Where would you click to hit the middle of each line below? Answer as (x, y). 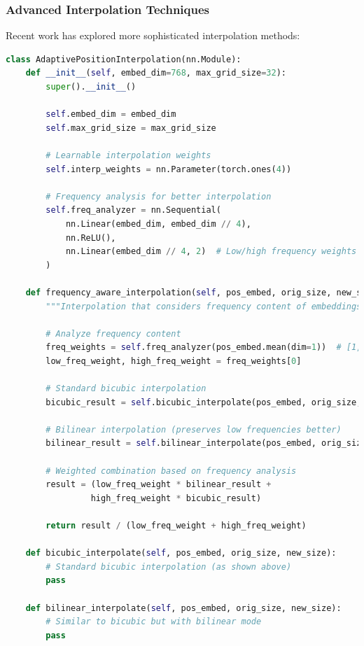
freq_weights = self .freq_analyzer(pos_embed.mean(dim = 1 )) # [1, (204, 347)
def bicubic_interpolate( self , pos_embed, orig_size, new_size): (181, 553)
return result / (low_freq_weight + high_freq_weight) (176, 526)
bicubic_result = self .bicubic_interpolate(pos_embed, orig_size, (204, 402)
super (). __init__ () (91, 87)
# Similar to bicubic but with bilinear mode (154, 622)
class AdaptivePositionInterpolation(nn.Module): (124, 59)
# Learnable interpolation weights (128, 155)
